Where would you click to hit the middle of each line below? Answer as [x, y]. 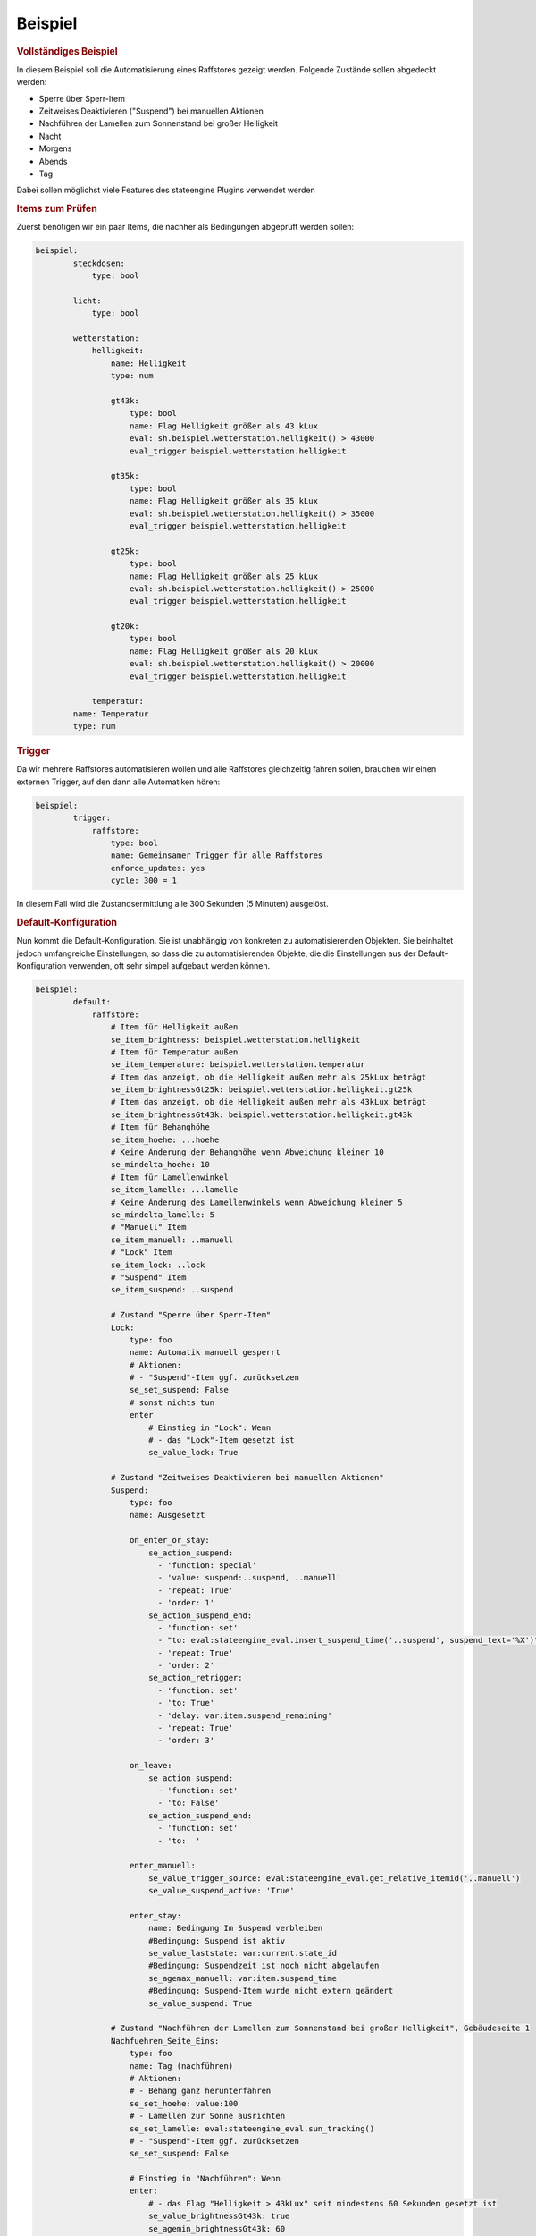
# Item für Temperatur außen [174, 1052]
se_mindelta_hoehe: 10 [160, 1165]
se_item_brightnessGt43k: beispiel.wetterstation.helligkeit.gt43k [261, 1114]
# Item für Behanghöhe [160, 1127]
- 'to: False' [188, 1803]
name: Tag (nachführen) [182, 2066]
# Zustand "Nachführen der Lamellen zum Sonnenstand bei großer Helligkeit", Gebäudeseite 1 [320, 2028]
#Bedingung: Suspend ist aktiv [217, 1940]
